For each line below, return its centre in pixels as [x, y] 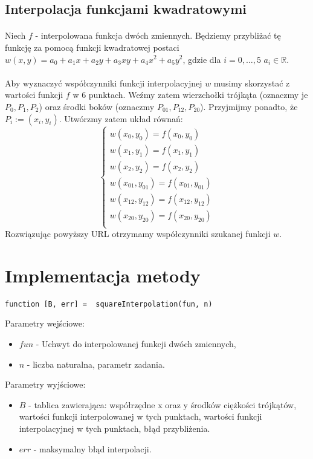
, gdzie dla [202, 59]
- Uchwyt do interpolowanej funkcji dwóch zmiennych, [136, 344]
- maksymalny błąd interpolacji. [92, 448]
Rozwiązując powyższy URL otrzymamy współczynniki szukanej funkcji [138, 234]
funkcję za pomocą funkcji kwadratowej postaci [92, 47]
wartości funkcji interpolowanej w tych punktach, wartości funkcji [140, 416]
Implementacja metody [103, 275]
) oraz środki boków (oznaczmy [97, 106]
